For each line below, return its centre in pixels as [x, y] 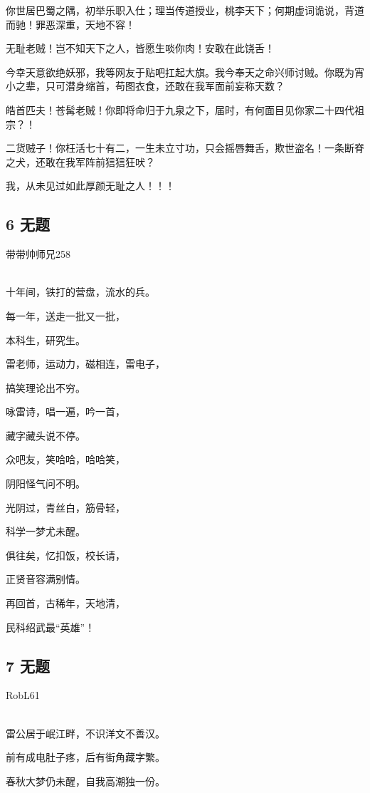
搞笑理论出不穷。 [46, 387]
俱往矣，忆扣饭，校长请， [65, 555]
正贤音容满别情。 [46, 579]
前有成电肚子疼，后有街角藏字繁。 [85, 757]
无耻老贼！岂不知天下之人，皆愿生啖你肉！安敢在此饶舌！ [140, 48]
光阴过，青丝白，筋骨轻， [65, 507]
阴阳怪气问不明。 [46, 483]
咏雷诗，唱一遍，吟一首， [65, 411]
